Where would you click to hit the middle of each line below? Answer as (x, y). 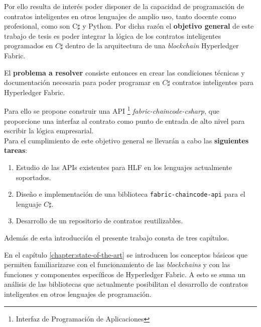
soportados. (33, 177)
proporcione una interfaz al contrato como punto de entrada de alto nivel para (124, 120)
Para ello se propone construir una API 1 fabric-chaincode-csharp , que (112, 110)
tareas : (16, 150)
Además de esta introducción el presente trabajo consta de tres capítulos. (117, 237)
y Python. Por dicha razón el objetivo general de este (168, 26)
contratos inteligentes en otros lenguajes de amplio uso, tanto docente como (120, 16)
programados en (29, 46)
